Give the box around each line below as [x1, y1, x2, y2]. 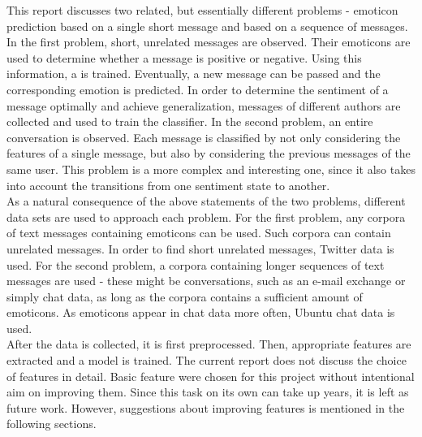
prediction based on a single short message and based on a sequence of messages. [6, 17, 408, 34]
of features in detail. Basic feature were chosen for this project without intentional [6, 367, 415, 384]
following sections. [6, 415, 97, 432]
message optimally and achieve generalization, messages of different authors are [6, 97, 401, 114]
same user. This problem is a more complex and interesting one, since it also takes [6, 160, 416, 177]
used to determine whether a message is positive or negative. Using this [6, 49, 362, 66]
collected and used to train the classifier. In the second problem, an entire [6, 113, 373, 130]
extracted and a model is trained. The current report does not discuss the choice [6, 352, 407, 369]
